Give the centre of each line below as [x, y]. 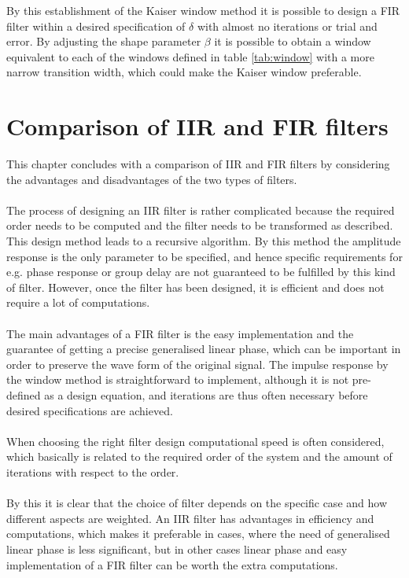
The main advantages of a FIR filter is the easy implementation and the [180, 333]
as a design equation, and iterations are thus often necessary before [206, 395]
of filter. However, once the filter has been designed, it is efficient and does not [195, 287]
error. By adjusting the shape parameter [104, 41]
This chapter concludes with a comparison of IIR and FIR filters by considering [198, 164]
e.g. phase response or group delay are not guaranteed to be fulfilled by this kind [201, 272]
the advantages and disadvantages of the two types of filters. [152, 179]
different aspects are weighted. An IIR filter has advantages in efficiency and [190, 518]
